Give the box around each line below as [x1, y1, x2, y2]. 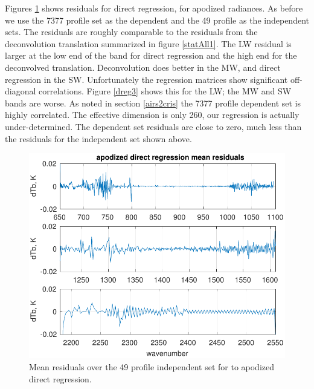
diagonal [5, 85, 36, 97]
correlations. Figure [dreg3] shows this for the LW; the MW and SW [39, 85, 292, 97]
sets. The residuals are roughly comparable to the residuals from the [5, 25, 258, 38]
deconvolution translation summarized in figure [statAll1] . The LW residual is [5, 37, 292, 50]
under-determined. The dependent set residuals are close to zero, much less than [5, 120, 302, 132]
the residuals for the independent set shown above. [5, 132, 192, 145]
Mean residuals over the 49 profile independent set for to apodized [29, 360, 275, 373]
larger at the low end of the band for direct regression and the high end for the [5, 49, 297, 62]
